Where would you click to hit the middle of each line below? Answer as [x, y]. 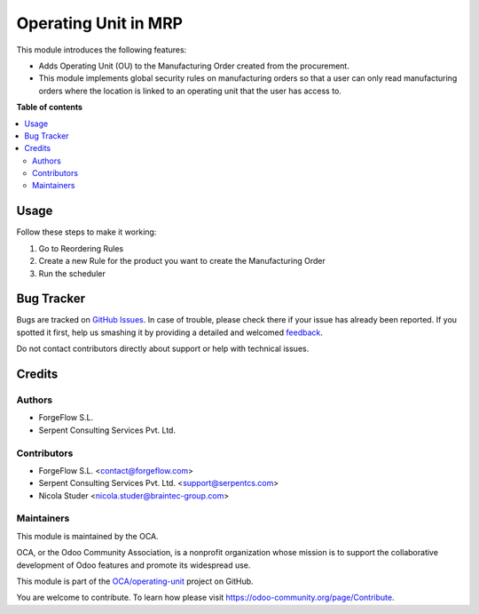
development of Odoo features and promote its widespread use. [133, 565]
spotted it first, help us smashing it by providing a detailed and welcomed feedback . [170, 332]
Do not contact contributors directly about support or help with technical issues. [163, 349]
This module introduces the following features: [102, 50]
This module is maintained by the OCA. [87, 536]
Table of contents [50, 108]
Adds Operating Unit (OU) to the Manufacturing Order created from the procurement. [194, 66]
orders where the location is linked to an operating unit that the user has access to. [190, 91]
